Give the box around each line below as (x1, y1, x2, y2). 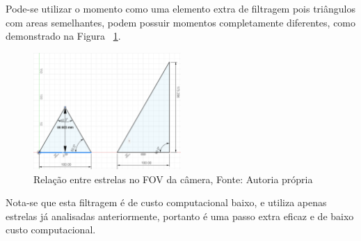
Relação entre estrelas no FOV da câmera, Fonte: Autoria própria (33, 171, 313, 186)
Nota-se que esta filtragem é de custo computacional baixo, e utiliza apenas (6, 195, 327, 210)
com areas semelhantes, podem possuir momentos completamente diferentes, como (6, 15, 356, 29)
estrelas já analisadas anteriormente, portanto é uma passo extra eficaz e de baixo (6, 208, 354, 223)
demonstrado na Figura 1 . (6, 29, 121, 43)
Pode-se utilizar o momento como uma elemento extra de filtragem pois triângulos (6, 1, 355, 15)
